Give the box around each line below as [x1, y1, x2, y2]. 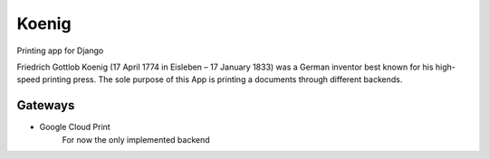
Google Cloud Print [39, 122, 110, 133]
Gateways [16, 98, 75, 113]
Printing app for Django [16, 45, 104, 56]
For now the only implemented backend [62, 134, 210, 145]
